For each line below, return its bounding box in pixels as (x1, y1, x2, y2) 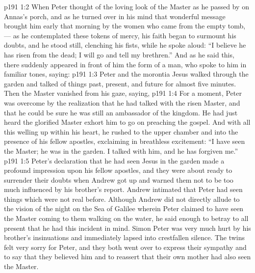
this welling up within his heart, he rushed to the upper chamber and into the (4, 126, 238, 136)
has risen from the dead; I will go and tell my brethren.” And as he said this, (4, 49, 234, 59)
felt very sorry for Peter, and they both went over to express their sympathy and (4, 242, 247, 252)
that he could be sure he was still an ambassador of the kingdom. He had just (4, 107, 238, 117)
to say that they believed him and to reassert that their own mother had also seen (4, 251, 251, 262)
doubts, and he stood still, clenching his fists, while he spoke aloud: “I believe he (4, 40, 246, 50)
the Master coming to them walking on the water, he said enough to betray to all (4, 213, 249, 223)
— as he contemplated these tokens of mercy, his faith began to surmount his (4, 30, 236, 40)
